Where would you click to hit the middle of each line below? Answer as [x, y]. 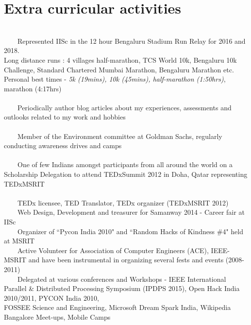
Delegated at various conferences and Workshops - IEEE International [122, 279]
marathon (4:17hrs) [33, 88]
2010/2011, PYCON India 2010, [51, 298]
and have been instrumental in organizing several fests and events [126, 260]
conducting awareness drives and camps [63, 145]
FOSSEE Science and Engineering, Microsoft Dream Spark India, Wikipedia [117, 307]
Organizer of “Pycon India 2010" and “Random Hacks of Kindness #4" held [130, 231]
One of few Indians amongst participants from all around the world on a [125, 164]
